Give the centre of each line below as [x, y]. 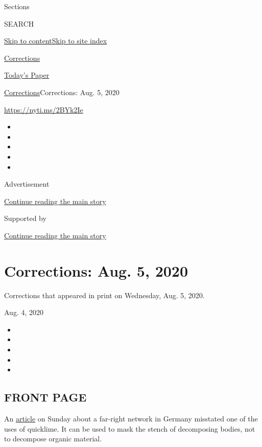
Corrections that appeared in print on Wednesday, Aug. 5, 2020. [104, 295]
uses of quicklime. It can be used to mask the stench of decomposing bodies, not [130, 428]
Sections [17, 6]
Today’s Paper [27, 75]
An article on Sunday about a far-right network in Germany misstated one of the [131, 418]
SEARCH [19, 23]
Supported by [25, 218]
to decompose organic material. [53, 439]
